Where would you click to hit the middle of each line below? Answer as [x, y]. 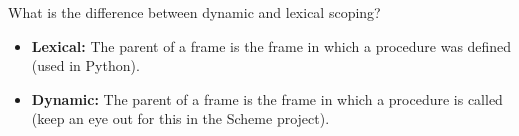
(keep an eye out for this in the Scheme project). [180, 118]
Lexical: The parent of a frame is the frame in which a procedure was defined [271, 45]
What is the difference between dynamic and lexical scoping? [194, 12]
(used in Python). [85, 65]
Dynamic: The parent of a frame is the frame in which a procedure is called [267, 98]
